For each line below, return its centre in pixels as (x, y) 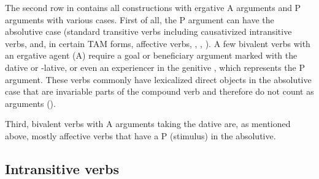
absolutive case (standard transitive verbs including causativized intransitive (148, 31)
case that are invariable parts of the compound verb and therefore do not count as (159, 91)
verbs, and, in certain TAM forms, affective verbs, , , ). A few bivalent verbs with (158, 43)
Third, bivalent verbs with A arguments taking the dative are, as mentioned (148, 124)
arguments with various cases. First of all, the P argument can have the (140, 19)
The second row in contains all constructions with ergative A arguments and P (153, 7)
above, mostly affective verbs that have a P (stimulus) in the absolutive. (140, 135)
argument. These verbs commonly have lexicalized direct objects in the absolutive (158, 79)
